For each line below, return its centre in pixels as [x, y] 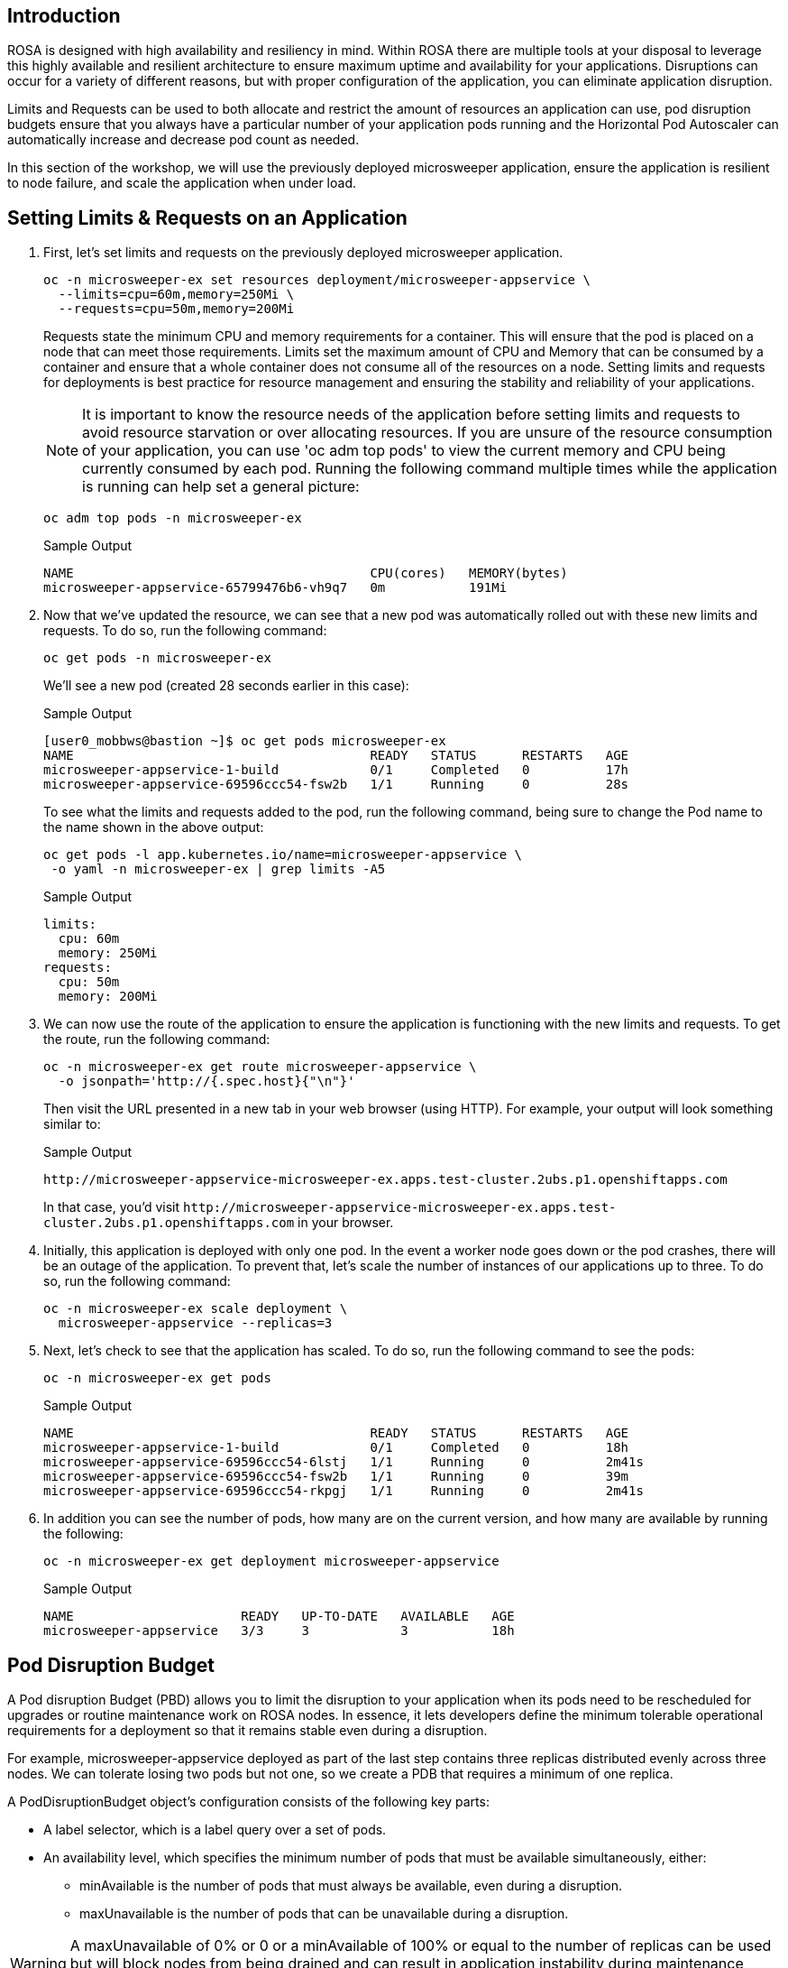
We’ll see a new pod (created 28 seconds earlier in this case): [226, 686]
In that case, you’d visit [112, 1207]
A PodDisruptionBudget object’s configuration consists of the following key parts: [248, 1802]
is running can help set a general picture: [221, 487]
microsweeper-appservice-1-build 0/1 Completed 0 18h [336, 1448]
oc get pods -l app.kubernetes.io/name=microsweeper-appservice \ [283, 855]
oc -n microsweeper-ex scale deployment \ [196, 1309]
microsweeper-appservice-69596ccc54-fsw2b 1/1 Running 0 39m [336, 1477]
